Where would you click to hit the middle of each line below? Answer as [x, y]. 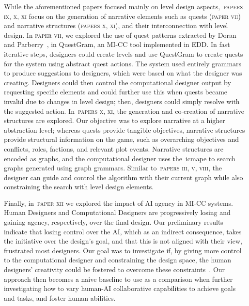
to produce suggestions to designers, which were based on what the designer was [123, 73]
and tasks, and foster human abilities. [60, 298]
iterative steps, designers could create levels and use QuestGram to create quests [124, 54]
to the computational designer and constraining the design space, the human [118, 260]
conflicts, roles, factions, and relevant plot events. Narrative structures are [114, 148]
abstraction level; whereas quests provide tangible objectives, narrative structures [124, 130]
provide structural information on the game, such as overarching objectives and [122, 139]
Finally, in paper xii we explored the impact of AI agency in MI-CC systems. [119, 203]
